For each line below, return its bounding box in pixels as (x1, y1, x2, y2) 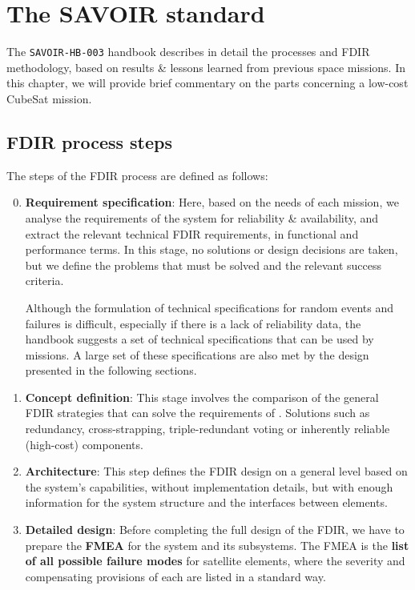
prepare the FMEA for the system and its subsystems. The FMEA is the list (25, 536, 409, 553)
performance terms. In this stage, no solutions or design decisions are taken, (25, 241, 398, 258)
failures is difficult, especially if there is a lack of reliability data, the (25, 315, 361, 331)
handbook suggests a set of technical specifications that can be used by (25, 331, 374, 347)
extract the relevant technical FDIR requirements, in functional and (25, 225, 359, 242)
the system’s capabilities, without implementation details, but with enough (25, 478, 393, 495)
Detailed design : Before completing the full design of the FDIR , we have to (25, 521, 405, 538)
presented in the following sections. (25, 362, 197, 379)
